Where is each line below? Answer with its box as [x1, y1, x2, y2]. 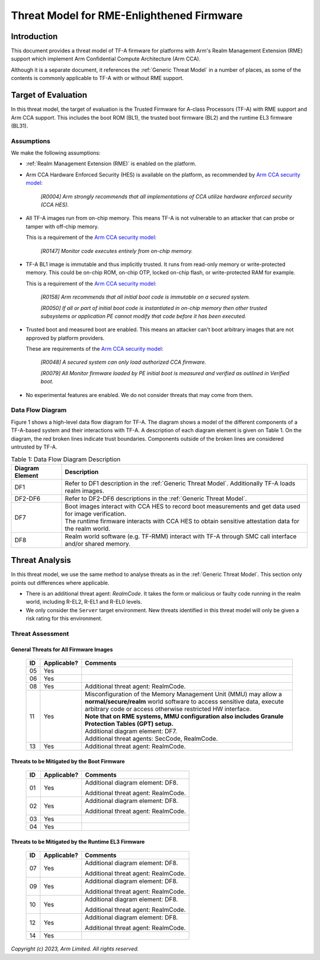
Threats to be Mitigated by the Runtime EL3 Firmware [11, 838, 145, 845]
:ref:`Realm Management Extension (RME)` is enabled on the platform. [25, 160, 197, 167]
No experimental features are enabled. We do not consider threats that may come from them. [25, 391, 254, 398]
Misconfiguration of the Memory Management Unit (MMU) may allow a [85, 690, 283, 699]
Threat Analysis [11, 555, 71, 565]
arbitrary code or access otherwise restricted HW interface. [85, 705, 252, 713]
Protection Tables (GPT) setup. [85, 720, 174, 728]
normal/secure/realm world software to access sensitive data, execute [85, 697, 284, 706]
